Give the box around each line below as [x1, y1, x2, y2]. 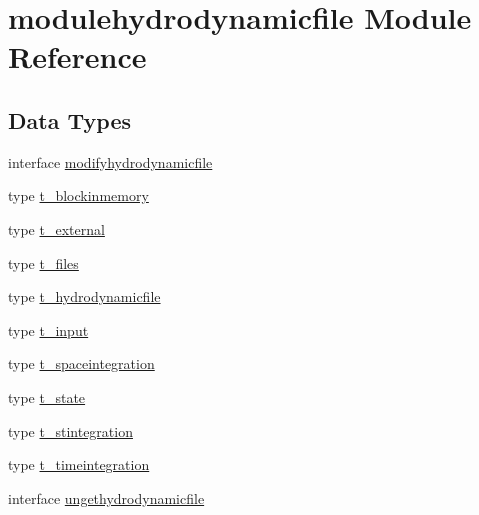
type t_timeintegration [8, 454, 150, 475]
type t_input [8, 319, 89, 340]
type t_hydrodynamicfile [8, 286, 161, 307]
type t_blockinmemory [8, 185, 149, 206]
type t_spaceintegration [8, 353, 155, 374]
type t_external [8, 218, 105, 239]
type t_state [8, 386, 86, 407]
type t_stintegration [8, 420, 133, 441]
